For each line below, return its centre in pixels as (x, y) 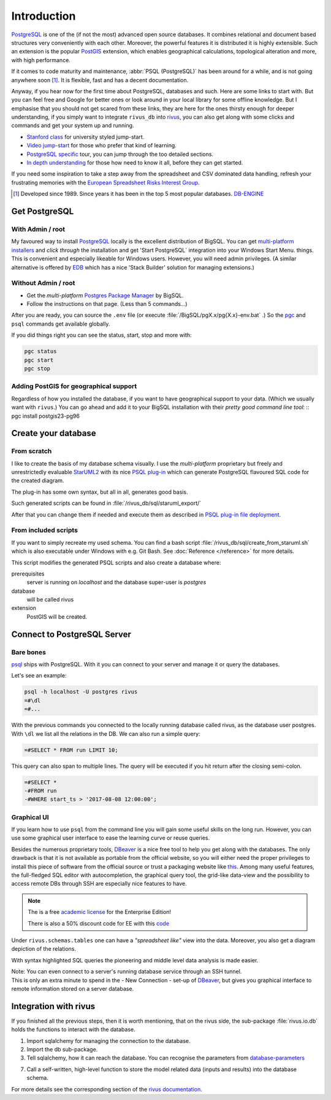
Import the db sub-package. (62, 1049)
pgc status (40, 351)
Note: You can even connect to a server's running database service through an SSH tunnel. (127, 972)
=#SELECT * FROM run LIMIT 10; (71, 750)
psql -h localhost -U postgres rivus (81, 692)
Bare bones (29, 652)
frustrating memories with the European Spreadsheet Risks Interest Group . (105, 182)
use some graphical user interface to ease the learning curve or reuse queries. (111, 838)
